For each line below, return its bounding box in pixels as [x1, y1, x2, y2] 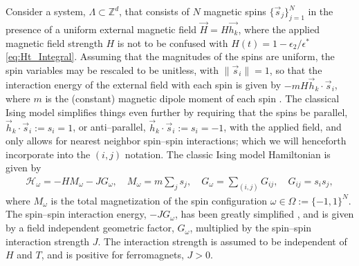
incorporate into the [6, 146, 91, 161]
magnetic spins [203, 4, 266, 18]
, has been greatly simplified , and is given [174, 207, 354, 221]
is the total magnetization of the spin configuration [50, 193, 268, 207]
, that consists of [119, 4, 190, 18]
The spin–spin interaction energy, [6, 207, 147, 221]
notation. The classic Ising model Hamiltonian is [125, 146, 331, 161]
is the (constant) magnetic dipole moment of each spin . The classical [45, 91, 340, 106]
